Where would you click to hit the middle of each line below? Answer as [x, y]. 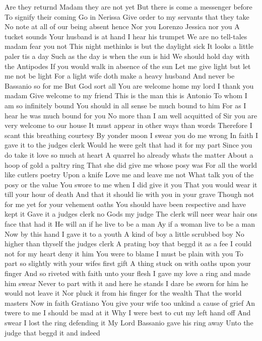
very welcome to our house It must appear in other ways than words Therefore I [128, 125]
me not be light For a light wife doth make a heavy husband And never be [120, 76]
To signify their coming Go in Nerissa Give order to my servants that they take [127, 16]
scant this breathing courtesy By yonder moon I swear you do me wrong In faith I [132, 135]
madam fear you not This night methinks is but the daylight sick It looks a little [129, 46]
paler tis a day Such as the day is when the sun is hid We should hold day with [127, 56]
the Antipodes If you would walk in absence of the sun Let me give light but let [128, 66]
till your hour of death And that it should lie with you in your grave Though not [129, 194]
